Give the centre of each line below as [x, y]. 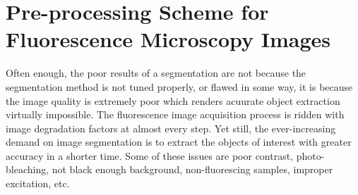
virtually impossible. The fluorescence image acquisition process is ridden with [175, 114]
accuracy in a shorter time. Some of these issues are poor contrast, [150, 155]
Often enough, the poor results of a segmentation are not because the [156, 73]
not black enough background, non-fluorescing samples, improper [192, 169]
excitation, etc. [38, 183]
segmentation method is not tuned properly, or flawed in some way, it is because [179, 86]
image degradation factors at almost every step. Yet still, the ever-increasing [171, 128]
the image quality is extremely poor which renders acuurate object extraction [173, 100]
